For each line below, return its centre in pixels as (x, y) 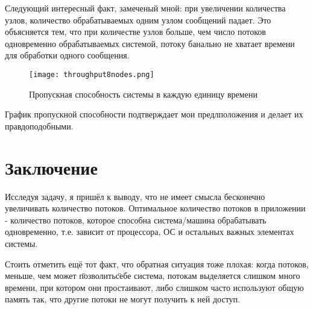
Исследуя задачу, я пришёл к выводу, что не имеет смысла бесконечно (135, 196)
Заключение (51, 167)
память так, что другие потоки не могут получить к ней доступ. (122, 299)
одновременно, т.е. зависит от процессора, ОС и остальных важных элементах (150, 232)
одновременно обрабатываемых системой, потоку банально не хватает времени (150, 43)
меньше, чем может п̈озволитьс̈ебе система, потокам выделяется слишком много (153, 276)
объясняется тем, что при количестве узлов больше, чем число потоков (135, 32)
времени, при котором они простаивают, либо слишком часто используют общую (154, 287)
